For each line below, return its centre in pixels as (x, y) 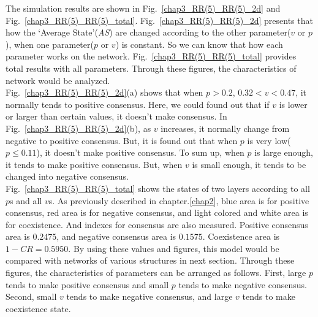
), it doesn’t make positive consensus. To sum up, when (140, 152)
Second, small (31, 296)
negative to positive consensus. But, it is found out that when (122, 140)
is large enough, (284, 152)
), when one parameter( (50, 44)
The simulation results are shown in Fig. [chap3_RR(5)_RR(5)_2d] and (143, 8)
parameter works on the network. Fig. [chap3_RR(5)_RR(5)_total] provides (151, 56)
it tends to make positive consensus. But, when (94, 164)
